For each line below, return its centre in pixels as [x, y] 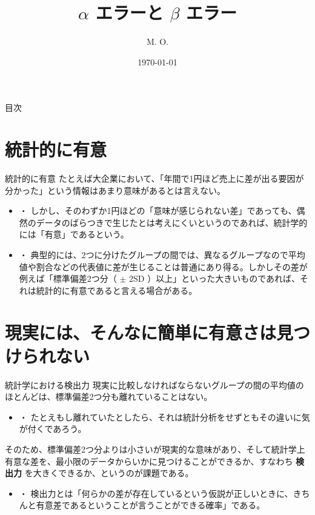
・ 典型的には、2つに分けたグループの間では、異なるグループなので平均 [162, 254]
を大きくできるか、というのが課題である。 [109, 473]
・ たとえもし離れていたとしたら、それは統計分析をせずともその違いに [160, 417]
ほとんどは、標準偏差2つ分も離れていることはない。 [109, 397]
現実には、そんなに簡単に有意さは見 [149, 332]
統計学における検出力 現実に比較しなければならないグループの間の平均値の [154, 384]
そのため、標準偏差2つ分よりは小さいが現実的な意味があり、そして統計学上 [155, 449]
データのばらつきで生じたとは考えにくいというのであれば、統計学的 [172, 222]
